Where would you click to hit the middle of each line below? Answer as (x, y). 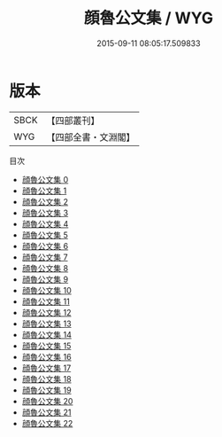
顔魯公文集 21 (46, 412)
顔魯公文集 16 (47, 356)
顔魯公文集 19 (47, 390)
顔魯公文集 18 (47, 378)
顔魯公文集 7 (45, 257)
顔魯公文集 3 (45, 213)
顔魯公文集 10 (47, 290)
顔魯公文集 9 (45, 279)
